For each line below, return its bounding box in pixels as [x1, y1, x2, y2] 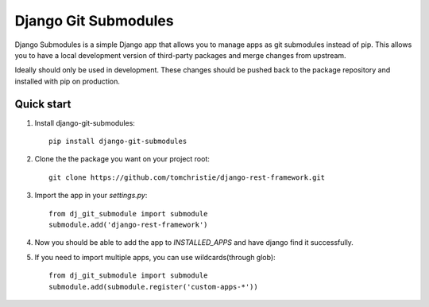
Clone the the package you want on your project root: [34, 154, 211, 164]
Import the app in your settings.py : [34, 191, 148, 200]
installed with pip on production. [14, 76, 121, 86]
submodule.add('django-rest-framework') [48, 220, 208, 229]
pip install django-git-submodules [48, 137, 187, 146]
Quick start [14, 97, 71, 111]
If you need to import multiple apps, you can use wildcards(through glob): [34, 252, 276, 262]
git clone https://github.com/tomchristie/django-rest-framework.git [48, 173, 326, 182]
